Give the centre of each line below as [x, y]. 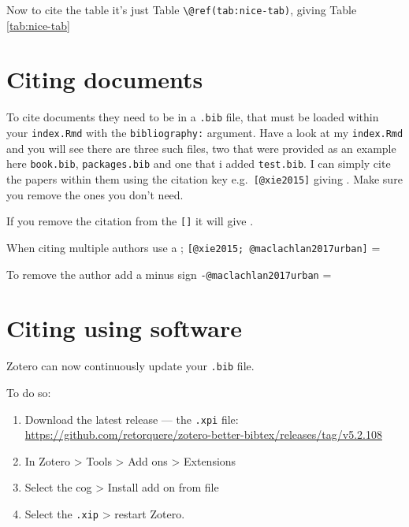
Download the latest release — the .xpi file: [132, 419]
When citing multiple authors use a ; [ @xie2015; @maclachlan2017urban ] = [193, 247]
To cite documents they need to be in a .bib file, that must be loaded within [193, 117]
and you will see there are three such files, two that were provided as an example [201, 148]
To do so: [29, 392]
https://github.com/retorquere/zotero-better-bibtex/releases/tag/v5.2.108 [203, 434]
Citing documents [105, 79]
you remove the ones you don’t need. [95, 194]
